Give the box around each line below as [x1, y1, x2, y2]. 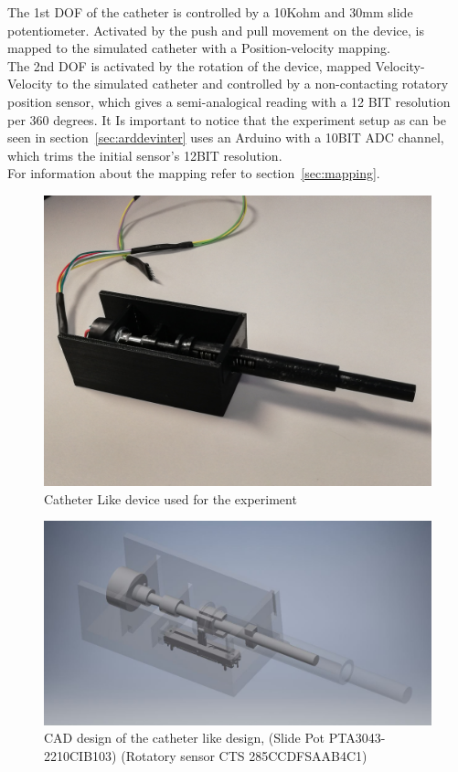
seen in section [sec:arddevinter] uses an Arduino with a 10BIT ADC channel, [7, 128, 444, 147]
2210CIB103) [44, 746, 117, 765]
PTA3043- [328, 728, 386, 747]
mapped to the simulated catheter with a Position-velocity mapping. [7, 38, 390, 58]
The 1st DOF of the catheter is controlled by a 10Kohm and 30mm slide [7, 3, 413, 21]
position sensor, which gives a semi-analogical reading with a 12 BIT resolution [7, 91, 451, 111]
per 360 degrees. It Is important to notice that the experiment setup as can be [7, 110, 446, 129]
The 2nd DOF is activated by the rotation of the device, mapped [7, 56, 371, 75]
